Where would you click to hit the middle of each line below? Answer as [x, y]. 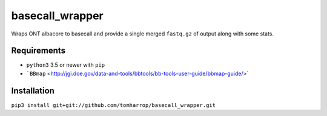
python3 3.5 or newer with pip [66, 65]
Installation [33, 90]
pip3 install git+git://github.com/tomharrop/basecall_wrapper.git [114, 105]
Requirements [38, 51]
